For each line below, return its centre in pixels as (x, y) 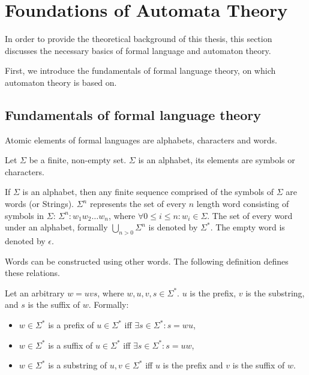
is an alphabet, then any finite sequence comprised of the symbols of (148, 192)
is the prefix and (193, 365)
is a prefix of (71, 325)
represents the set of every (138, 204)
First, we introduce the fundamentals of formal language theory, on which (140, 70)
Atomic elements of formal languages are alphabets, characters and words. (141, 139)
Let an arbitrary (35, 292)
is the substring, (275, 292)
